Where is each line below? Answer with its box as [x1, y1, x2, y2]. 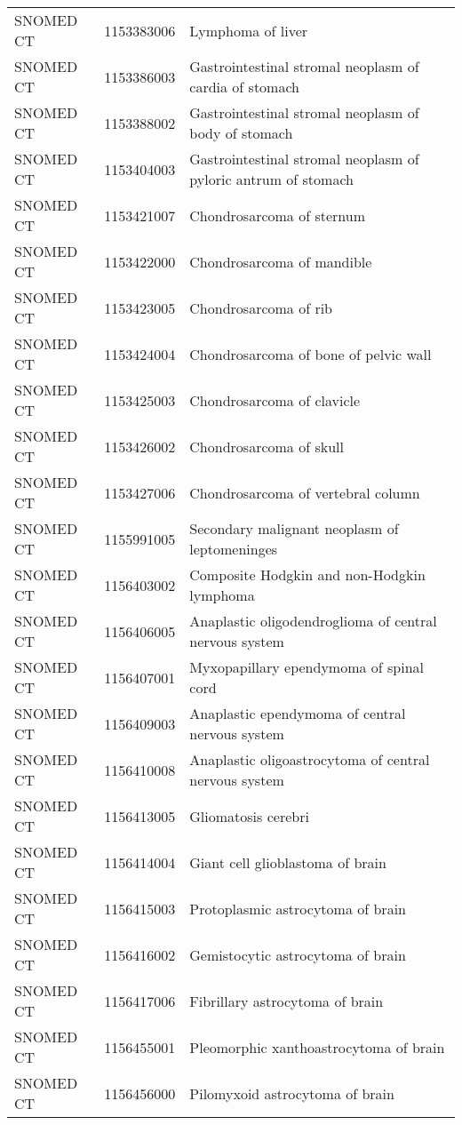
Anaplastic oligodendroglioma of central [189, 610, 437, 631]
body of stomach [189, 123, 293, 143]
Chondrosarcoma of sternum [189, 204, 365, 226]
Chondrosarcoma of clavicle [189, 389, 361, 411]
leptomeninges [189, 539, 278, 559]
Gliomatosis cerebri [189, 805, 309, 826]
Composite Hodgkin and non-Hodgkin [189, 564, 426, 585]
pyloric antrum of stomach [189, 169, 354, 189]
